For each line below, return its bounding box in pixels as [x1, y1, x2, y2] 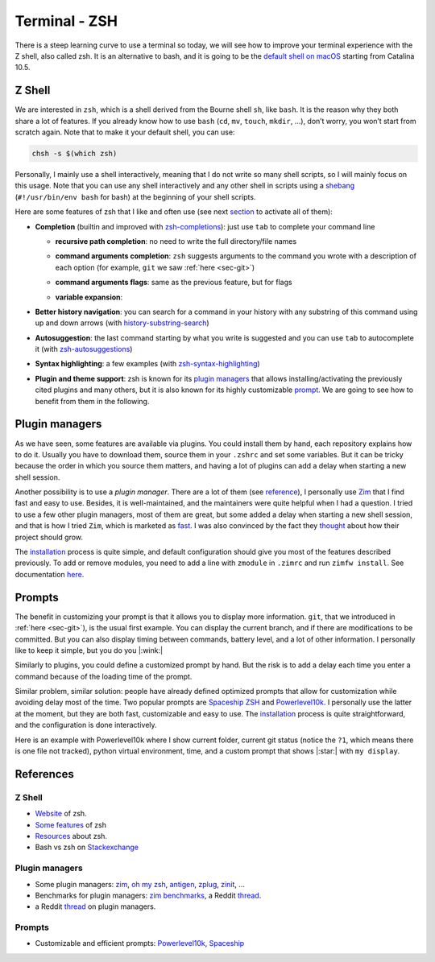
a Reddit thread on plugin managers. [35, 902, 156, 911]
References [14, 767, 74, 781]
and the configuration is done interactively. [14, 720, 157, 730]
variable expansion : [55, 292, 123, 302]
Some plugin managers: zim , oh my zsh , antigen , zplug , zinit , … [35, 879, 246, 889]
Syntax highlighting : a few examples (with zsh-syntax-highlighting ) [35, 359, 261, 369]
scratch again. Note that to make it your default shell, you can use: [14, 127, 235, 137]
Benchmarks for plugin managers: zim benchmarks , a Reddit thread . [35, 890, 262, 900]
